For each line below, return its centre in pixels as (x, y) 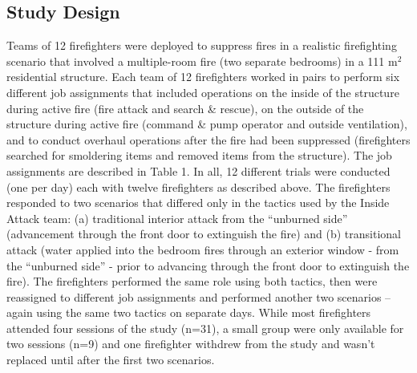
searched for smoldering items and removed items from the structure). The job (199, 155)
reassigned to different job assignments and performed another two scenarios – (199, 296)
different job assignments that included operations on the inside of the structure (203, 92)
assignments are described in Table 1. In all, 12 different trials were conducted (198, 170)
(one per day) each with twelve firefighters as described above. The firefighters (198, 186)
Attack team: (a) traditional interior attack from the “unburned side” (177, 218)
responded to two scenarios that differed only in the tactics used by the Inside (198, 203)
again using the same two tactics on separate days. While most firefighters (189, 312)
